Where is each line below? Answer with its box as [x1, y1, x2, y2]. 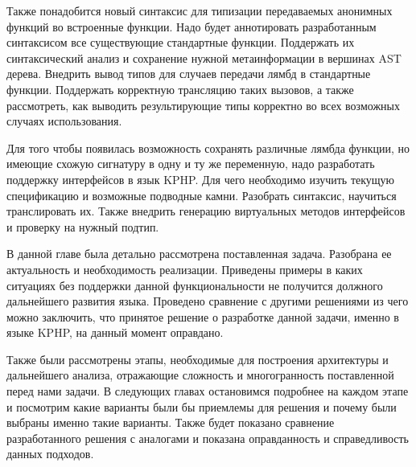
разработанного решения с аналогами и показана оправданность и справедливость [6, 429, 409, 446]
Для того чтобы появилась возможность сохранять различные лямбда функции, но [6, 139, 410, 156]
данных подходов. [6, 445, 94, 462]
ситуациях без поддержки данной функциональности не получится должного [6, 277, 383, 293]
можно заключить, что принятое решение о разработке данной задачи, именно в [6, 308, 399, 325]
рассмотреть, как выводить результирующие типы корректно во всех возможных [6, 96, 401, 113]
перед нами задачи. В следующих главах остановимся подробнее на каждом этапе [6, 383, 409, 399]
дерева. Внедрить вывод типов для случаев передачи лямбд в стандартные [6, 65, 371, 82]
